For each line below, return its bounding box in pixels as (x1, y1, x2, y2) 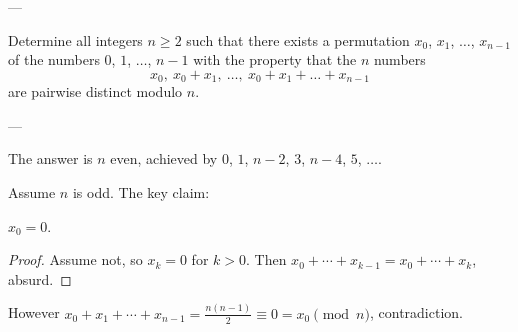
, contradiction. (369, 302, 463, 323)
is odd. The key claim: (72, 182, 210, 203)
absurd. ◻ (8, 268, 72, 289)
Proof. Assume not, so (8, 249, 143, 270)
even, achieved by (110, 148, 218, 169)
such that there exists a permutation (186, 29, 410, 50)
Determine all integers (8, 29, 143, 50)
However (8, 302, 60, 323)
